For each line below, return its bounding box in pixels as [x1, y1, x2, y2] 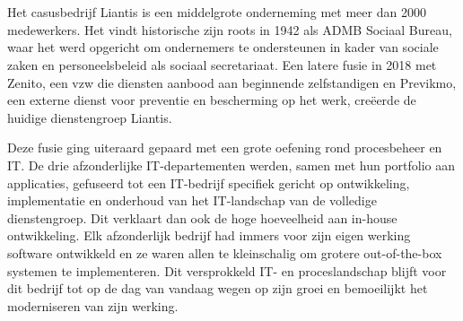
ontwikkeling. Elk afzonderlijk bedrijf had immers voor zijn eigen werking [7, 226, 411, 245]
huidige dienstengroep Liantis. [7, 108, 172, 126]
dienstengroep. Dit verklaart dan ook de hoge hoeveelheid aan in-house [7, 208, 397, 227]
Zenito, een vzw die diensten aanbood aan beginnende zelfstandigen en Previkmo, [7, 73, 457, 91]
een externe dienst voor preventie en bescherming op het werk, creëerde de [7, 91, 416, 109]
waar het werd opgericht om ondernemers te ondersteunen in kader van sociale [7, 38, 439, 56]
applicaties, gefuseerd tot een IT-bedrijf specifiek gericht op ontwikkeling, [7, 173, 410, 192]
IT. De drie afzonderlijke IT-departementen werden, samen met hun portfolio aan [7, 155, 456, 174]
